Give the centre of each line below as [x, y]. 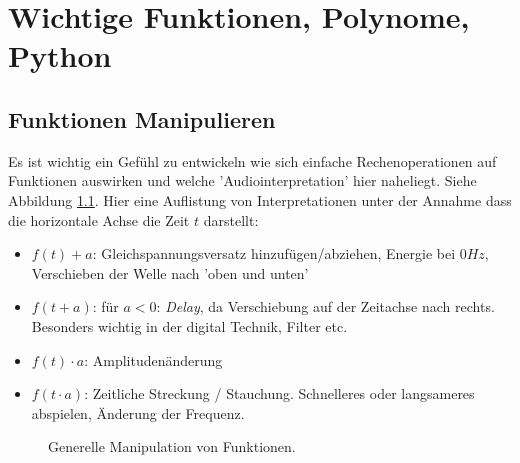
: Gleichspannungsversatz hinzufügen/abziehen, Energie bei [274, 253]
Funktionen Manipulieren [142, 118]
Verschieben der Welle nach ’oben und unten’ [170, 272]
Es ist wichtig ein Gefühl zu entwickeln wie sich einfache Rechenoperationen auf [252, 160]
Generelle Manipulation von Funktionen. [172, 446]
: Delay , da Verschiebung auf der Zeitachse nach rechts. [325, 306]
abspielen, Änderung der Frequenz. [138, 412]
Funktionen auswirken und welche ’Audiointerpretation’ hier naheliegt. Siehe [242, 180]
